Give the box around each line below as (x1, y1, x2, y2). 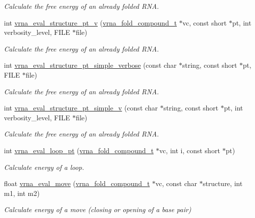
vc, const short (182, 17, 227, 27)
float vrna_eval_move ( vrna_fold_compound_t (4, 178, 150, 189)
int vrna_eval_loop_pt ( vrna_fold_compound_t (4, 145, 154, 155)
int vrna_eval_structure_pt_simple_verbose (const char (4, 60, 177, 70)
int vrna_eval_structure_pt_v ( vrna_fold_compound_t (4, 17, 177, 27)
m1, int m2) (4, 188, 40, 198)
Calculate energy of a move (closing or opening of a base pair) (4, 204, 191, 215)
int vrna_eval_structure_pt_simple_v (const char (4, 103, 158, 113)
